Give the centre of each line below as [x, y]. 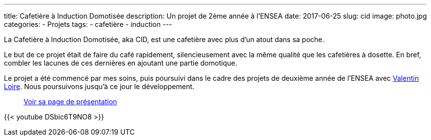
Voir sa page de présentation [70, 102]
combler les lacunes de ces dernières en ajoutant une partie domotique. [121, 63]
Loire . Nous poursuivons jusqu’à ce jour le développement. [99, 86]
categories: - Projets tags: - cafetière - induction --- [88, 24]
